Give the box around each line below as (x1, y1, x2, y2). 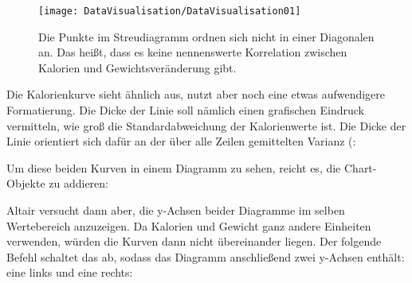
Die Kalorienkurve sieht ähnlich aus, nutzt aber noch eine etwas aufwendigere (6, 86, 386, 103)
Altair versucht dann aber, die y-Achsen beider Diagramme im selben (6, 202, 345, 218)
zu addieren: (49, 175, 109, 192)
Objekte (6, 175, 45, 192)
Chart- (343, 159, 377, 176)
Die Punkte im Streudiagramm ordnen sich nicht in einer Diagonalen (38, 28, 375, 45)
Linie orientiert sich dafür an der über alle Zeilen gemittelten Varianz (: (6, 133, 356, 149)
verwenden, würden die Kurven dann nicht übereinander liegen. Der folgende (6, 233, 382, 250)
